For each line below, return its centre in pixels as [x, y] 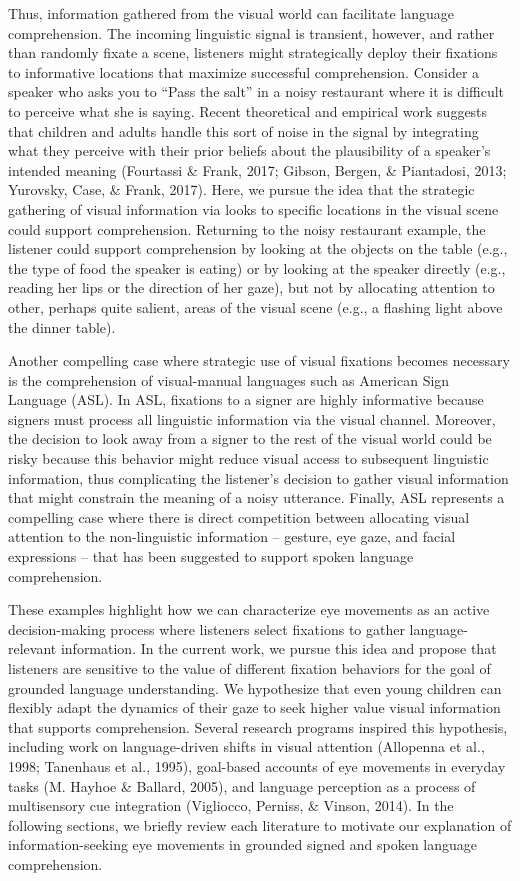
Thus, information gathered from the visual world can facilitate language [231, 13]
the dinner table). [62, 326]
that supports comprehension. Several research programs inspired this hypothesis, [258, 726]
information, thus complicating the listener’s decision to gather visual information [258, 477]
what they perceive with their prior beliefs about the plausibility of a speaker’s [249, 150]
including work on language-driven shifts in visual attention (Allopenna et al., [246, 746]
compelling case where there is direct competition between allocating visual [239, 516]
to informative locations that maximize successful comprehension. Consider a [244, 71]
